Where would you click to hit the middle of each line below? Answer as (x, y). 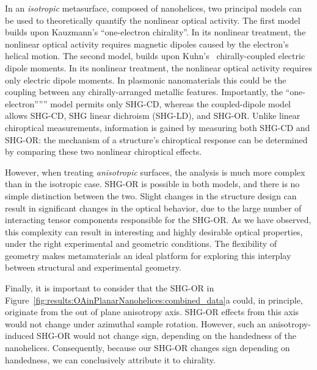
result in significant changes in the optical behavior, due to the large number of (153, 208)
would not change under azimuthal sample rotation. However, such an (136, 323)
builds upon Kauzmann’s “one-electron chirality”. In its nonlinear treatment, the (155, 32)
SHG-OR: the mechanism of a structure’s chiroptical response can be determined (156, 139)
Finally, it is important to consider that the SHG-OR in (110, 288)
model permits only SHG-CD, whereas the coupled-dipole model (171, 103)
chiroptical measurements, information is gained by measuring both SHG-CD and (158, 127)
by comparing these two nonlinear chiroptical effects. (104, 151)
